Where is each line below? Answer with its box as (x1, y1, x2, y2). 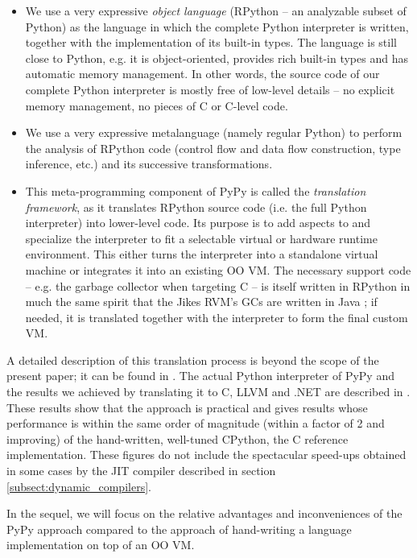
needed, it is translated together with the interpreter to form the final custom (25, 308, 408, 325)
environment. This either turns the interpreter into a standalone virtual (25, 246, 378, 262)
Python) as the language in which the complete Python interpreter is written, (25, 18, 409, 35)
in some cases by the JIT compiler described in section (6, 462, 276, 479)
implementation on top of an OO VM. (6, 536, 195, 553)
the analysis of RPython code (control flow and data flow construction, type (25, 139, 401, 156)
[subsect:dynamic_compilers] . (6, 477, 151, 494)
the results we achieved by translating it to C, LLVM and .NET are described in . (6, 383, 411, 400)
